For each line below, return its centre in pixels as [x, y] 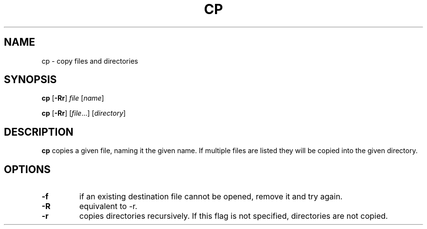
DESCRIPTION [39, 132]
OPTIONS [27, 169]
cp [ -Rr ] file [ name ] [73, 98]
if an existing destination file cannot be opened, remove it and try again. [211, 197]
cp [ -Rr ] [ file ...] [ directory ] [84, 113]
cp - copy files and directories [90, 61]
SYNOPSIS [30, 80]
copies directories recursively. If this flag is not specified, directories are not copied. [233, 216]
